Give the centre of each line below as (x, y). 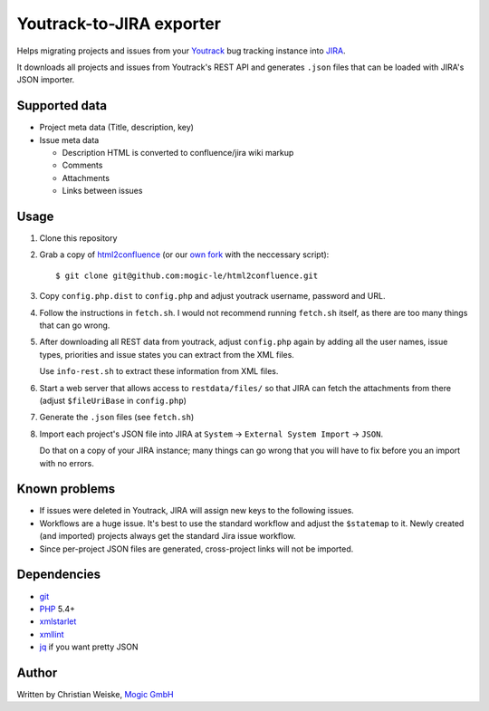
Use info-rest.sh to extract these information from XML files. (159, 371)
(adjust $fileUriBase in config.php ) (113, 400)
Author (37, 673)
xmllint (52, 634)
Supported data (62, 106)
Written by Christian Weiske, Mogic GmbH (95, 695)
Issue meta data (69, 139)
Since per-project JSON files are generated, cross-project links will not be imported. (197, 549)
